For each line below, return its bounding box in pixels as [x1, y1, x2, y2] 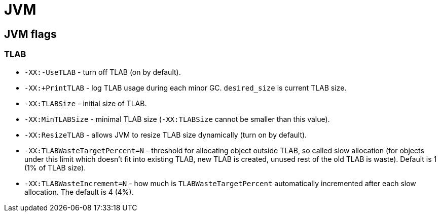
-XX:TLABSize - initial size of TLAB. [24, 99, 147, 108]
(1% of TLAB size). [24, 163, 86, 172]
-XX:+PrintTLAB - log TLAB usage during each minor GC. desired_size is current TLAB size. [24, 83, 347, 92]
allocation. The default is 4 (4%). [24, 187, 134, 196]
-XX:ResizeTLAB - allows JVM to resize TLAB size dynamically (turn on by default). [24, 130, 307, 139]
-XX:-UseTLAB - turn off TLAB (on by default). [24, 67, 181, 76]
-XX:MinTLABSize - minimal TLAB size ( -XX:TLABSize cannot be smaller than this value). [24, 114, 330, 123]
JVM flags [4, 27, 57, 40]
